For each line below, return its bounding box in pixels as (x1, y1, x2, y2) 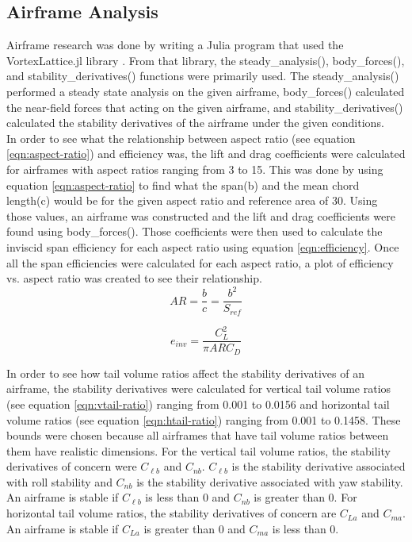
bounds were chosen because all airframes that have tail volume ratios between (6, 427, 389, 444)
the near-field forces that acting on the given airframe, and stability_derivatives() (6, 98, 403, 115)
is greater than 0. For (254, 489, 357, 505)
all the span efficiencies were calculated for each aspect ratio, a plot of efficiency (6, 254, 394, 271)
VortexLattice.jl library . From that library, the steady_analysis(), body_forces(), (6, 52, 405, 68)
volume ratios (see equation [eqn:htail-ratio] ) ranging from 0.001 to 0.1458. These (6, 411, 401, 428)
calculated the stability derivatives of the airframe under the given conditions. (6, 114, 384, 131)
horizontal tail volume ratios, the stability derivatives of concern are (6, 505, 337, 521)
